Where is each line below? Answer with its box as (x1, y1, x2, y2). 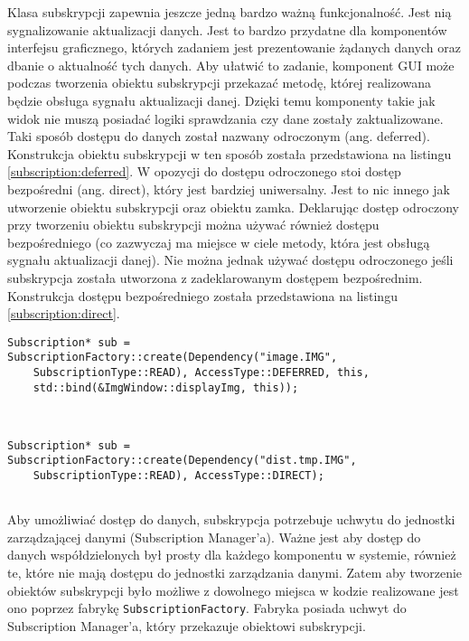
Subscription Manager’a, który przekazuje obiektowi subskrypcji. (7, 616, 366, 635)
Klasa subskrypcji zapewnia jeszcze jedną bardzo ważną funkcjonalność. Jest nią (7, 3, 452, 21)
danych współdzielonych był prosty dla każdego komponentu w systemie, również (7, 545, 456, 564)
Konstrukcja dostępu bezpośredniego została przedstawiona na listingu (7, 286, 398, 305)
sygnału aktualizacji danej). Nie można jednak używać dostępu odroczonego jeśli (7, 250, 454, 269)
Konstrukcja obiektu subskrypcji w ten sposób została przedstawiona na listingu (7, 144, 452, 163)
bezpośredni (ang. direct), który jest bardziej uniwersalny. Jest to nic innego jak (7, 179, 450, 198)
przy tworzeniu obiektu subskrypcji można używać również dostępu (7, 215, 380, 234)
